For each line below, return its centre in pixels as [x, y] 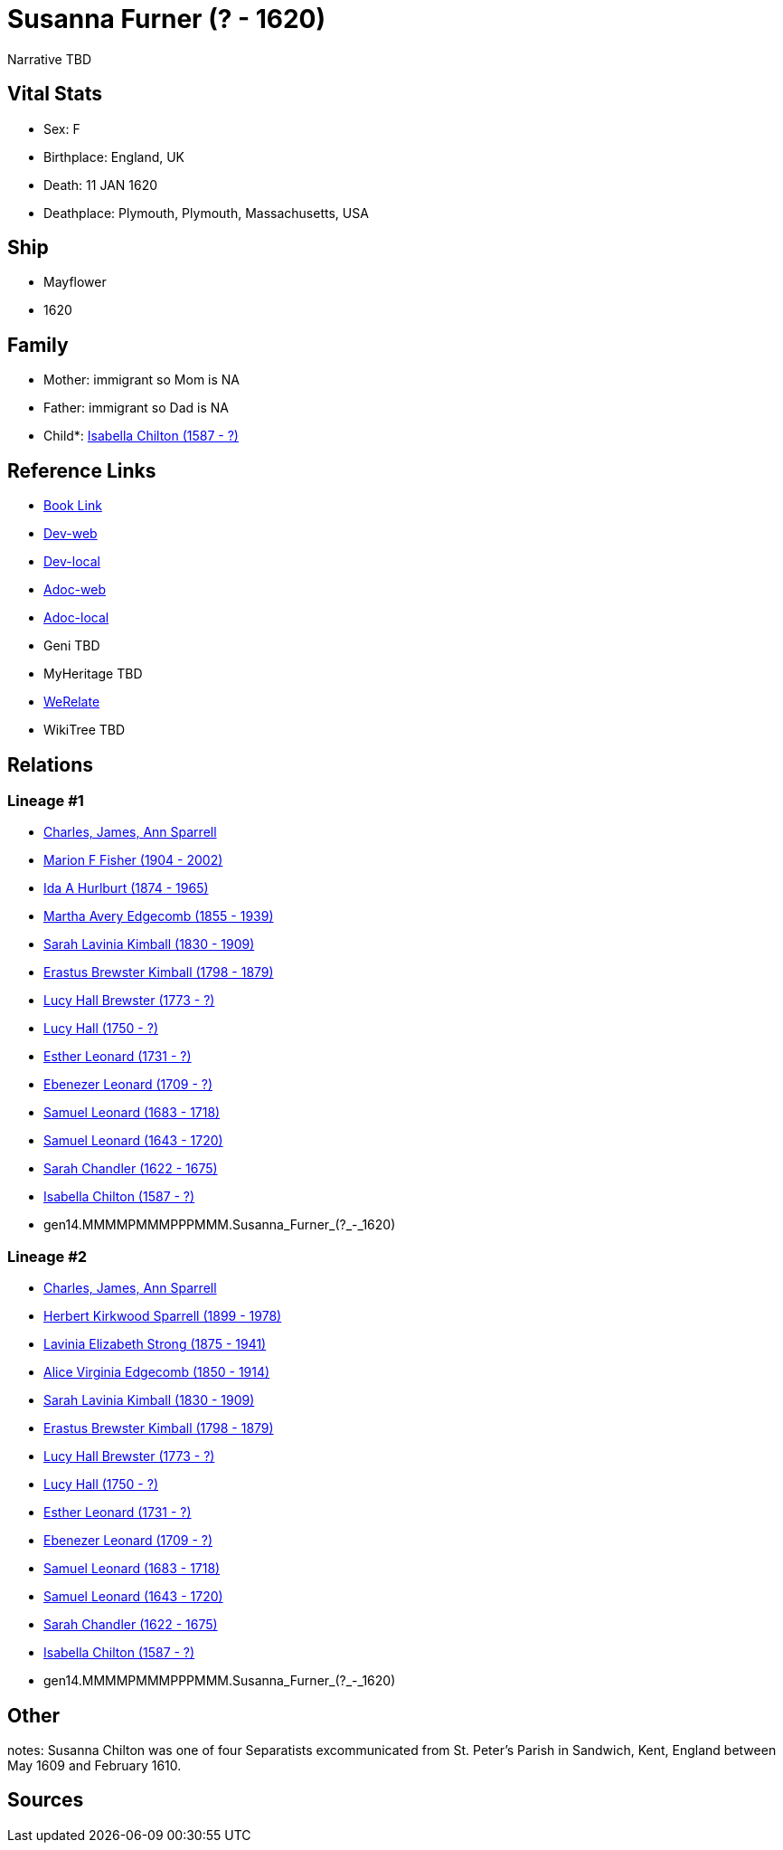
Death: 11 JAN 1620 [101, 185]
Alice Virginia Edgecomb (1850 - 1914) [157, 1372]
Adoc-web [75, 590]
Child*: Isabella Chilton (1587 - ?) [141, 436]
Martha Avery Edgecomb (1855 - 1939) [159, 916]
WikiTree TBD [85, 730]
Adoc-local [76, 618]
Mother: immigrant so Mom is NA [142, 380]
